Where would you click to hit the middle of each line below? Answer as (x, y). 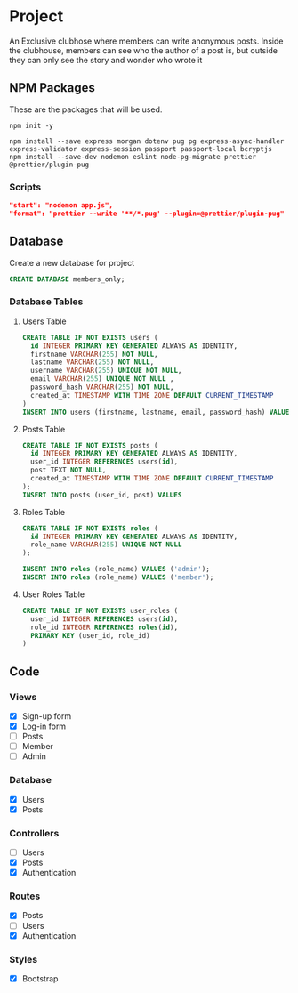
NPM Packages (52, 88)
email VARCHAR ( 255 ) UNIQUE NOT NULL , (102, 379)
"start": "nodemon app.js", (61, 206)
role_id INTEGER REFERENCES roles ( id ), (105, 627)
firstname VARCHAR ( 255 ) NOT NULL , (94, 354)
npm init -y (31, 125)
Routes (25, 896)
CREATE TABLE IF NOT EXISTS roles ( (90, 528)
